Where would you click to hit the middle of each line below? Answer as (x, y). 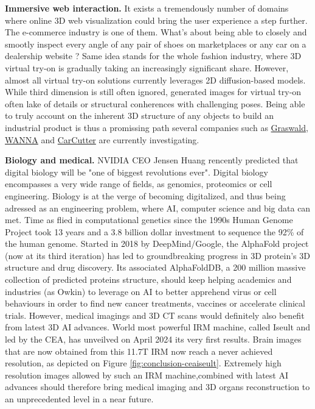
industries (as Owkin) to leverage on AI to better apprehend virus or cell (141, 291)
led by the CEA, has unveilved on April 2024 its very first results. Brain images (153, 339)
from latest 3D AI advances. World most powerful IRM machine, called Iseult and (158, 327)
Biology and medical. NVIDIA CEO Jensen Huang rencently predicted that (152, 160)
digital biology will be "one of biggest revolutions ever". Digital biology (137, 172)
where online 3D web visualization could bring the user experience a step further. (156, 20)
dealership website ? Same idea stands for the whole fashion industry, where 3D (153, 56)
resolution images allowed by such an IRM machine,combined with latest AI (147, 375)
